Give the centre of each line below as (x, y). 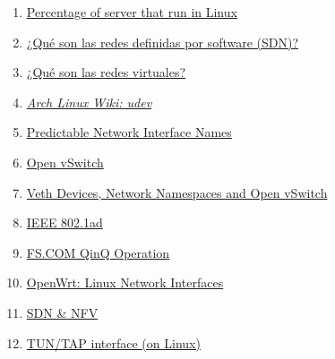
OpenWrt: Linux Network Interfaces (125, 282)
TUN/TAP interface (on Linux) (113, 342)
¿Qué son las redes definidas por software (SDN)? (163, 42)
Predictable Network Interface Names (129, 132)
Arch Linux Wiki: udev (89, 102)
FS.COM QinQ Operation (98, 252)
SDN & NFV (62, 312)
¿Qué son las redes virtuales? (106, 72)
